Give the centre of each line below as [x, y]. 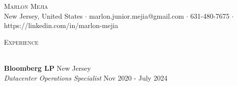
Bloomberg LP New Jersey [48, 68]
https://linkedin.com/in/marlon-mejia [61, 25]
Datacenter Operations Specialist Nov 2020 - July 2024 [86, 77]
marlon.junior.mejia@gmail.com [136, 15]
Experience [21, 42]
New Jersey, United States [43, 15]
